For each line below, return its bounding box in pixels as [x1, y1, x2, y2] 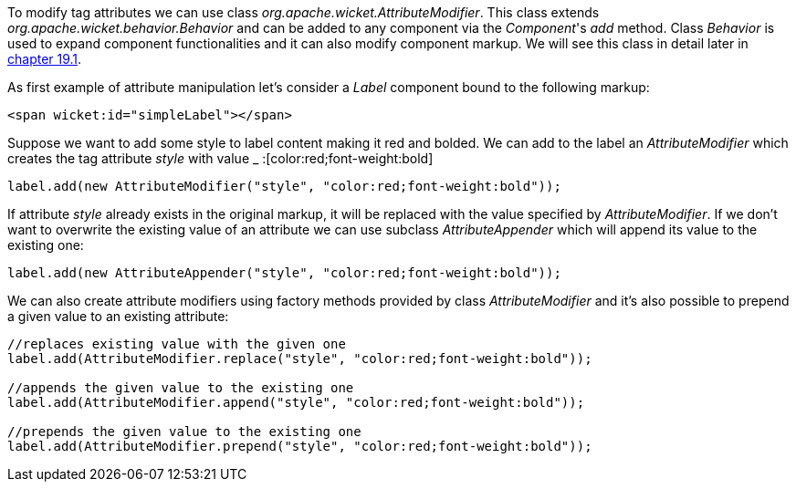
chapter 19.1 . [7, 51, 82, 67]
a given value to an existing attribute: [7, 308, 229, 324]
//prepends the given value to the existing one [7, 424, 361, 439]
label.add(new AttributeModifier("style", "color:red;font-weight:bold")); [7, 179, 561, 193]
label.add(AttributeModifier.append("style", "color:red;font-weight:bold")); [7, 395, 585, 410]
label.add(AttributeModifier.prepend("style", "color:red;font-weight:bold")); [7, 439, 592, 453]
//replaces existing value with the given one [7, 337, 346, 351]
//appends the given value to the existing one [7, 380, 354, 395]
